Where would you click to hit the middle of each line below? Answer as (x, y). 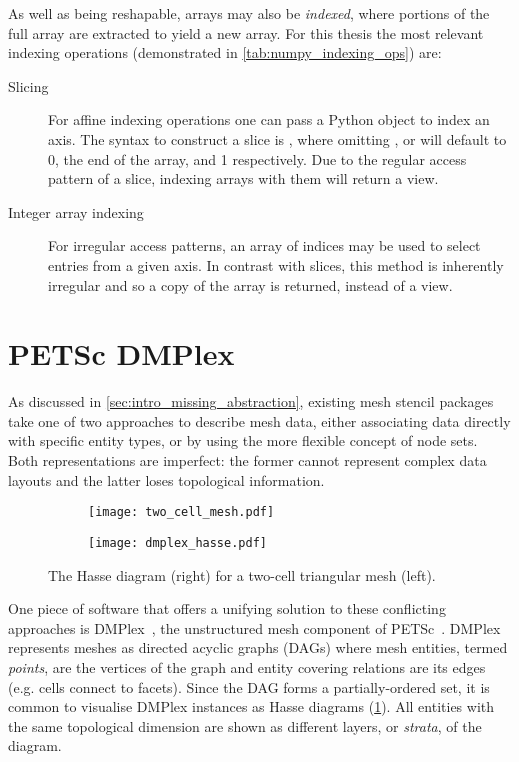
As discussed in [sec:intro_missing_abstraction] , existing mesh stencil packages (251, 401)
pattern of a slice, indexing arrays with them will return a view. (243, 178)
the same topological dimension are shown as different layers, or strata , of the (245, 725)
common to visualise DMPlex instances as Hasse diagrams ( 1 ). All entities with (251, 706)
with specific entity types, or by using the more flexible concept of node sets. (243, 440)
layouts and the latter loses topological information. (166, 479)
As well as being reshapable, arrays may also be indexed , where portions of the (249, 13)
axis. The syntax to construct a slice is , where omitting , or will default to (277, 138)
